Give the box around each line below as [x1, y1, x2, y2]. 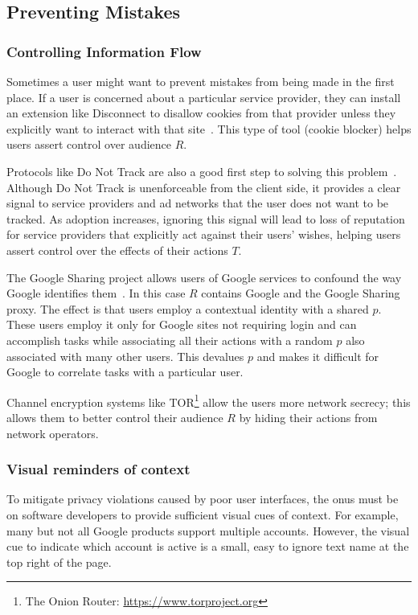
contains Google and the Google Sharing [201, 285, 400, 301]
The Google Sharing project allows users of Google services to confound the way [6, 269, 402, 285]
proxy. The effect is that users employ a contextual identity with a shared [6, 300, 369, 317]
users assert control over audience [6, 136, 171, 153]
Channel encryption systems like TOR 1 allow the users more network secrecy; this [6, 391, 411, 410]
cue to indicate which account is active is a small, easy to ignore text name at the [6, 538, 409, 555]
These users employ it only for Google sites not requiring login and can [6, 316, 357, 333]
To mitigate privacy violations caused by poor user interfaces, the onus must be [6, 490, 399, 507]
